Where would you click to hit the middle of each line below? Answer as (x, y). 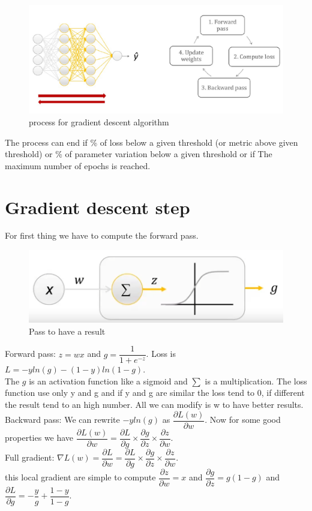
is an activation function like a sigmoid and (108, 381)
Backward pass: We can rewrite (62, 420)
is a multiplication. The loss (256, 381)
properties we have (39, 438)
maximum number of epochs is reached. (78, 165)
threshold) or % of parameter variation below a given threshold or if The (139, 154)
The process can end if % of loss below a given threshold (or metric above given (151, 142)
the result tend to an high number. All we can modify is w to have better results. (154, 405)
